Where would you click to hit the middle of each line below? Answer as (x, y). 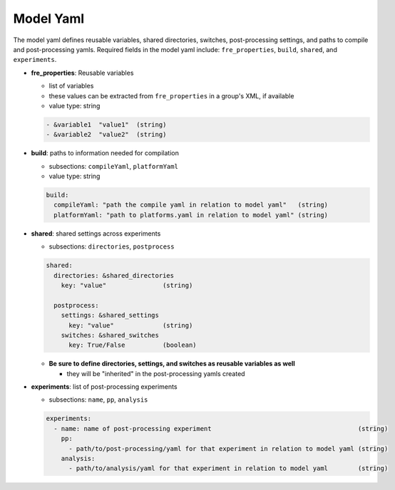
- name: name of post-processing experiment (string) (221, 428)
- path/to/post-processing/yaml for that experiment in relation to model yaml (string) (229, 448)
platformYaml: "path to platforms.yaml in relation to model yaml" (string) (191, 215)
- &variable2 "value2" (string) (106, 135)
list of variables (71, 86)
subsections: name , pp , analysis (98, 400)
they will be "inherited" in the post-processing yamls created (156, 373)
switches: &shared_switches (110, 335)
